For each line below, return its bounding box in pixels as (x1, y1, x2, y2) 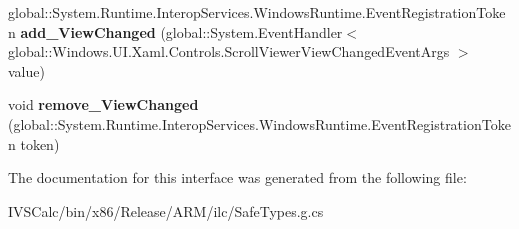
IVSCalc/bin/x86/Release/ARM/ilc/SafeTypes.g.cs (8, 200, 324, 221)
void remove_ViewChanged (8, 94, 199, 115)
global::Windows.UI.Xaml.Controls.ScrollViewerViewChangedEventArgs (8, 41, 450, 62)
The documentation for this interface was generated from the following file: (8, 167, 467, 188)
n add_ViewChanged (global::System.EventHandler (8, 21, 343, 42)
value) (8, 60, 45, 81)
